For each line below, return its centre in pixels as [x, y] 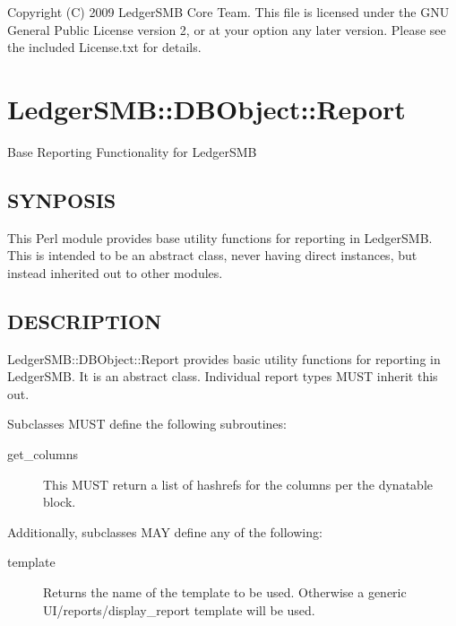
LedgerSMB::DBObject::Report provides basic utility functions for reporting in [224, 358]
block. [60, 502]
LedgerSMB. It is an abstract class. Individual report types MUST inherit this [223, 376]
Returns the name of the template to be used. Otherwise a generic [225, 592]
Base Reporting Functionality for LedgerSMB [132, 151]
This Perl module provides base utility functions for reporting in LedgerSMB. [220, 237]
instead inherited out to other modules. [115, 272]
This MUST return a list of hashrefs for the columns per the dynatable [238, 484]
